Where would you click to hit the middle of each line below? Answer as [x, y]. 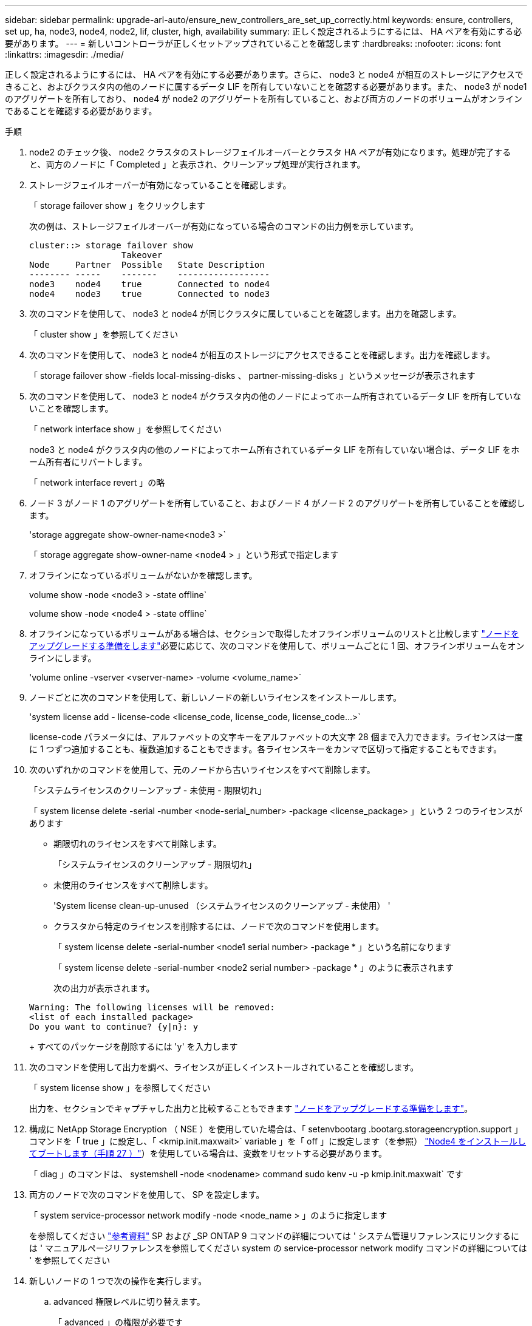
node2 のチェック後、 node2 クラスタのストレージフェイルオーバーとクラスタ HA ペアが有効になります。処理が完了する [270, 152]
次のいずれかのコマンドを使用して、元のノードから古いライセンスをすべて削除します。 [202, 770]
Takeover [142, 255]
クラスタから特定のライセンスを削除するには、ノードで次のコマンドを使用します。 [219, 926]
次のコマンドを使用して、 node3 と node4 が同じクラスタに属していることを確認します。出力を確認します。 [245, 314]
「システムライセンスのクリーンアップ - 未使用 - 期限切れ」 [148, 790]
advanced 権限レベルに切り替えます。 [129, 1301]
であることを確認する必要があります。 [81, 111]
